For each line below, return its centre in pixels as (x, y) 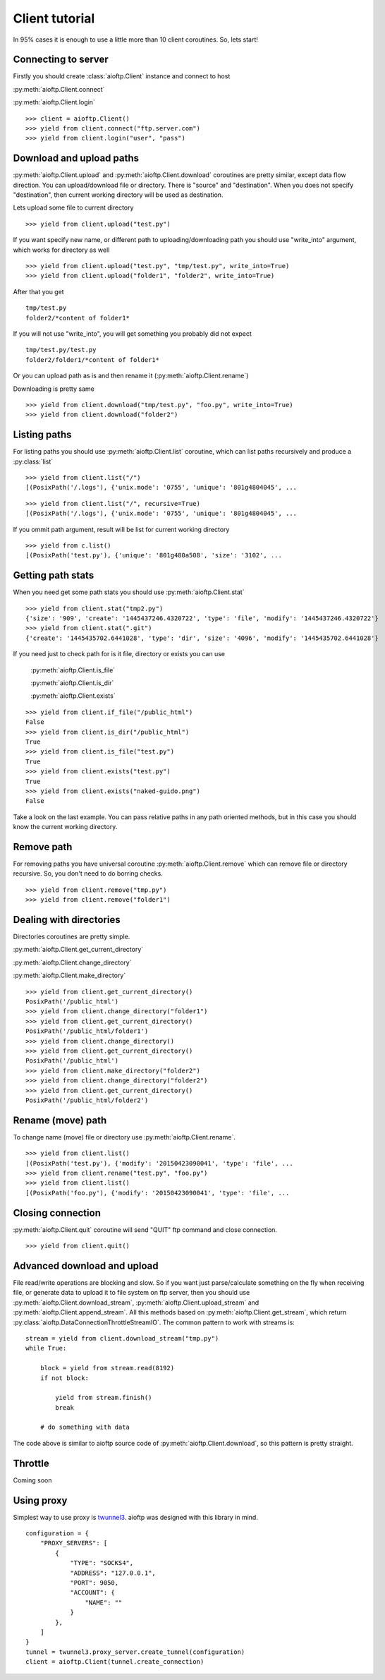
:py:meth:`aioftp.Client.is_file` (73, 670)
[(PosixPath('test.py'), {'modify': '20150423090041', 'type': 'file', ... (159, 1163)
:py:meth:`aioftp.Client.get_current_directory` (78, 950)
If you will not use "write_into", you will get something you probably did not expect (132, 334)
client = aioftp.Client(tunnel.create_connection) (115, 1662)
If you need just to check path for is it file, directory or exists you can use (119, 654)
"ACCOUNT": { (93, 1593)
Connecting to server (61, 60)
